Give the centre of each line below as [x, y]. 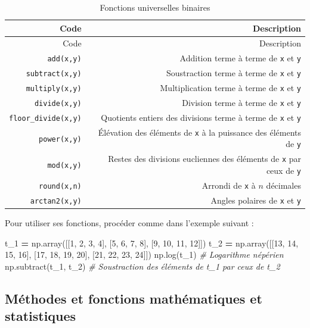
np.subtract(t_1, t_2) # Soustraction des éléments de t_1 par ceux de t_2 [142, 266]
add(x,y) [64, 59]
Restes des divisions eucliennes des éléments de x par [204, 159]
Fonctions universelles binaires [155, 7]
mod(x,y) [64, 166]
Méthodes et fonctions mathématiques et [134, 298]
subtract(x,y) [54, 74]
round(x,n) [60, 186]
